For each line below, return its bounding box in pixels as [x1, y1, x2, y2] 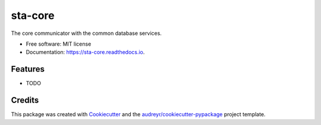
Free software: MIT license [26, 40, 92, 47]
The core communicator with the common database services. [11, 30, 162, 37]
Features [11, 64, 45, 74]
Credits [11, 95, 39, 105]
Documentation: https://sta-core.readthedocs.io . [26, 49, 145, 56]
